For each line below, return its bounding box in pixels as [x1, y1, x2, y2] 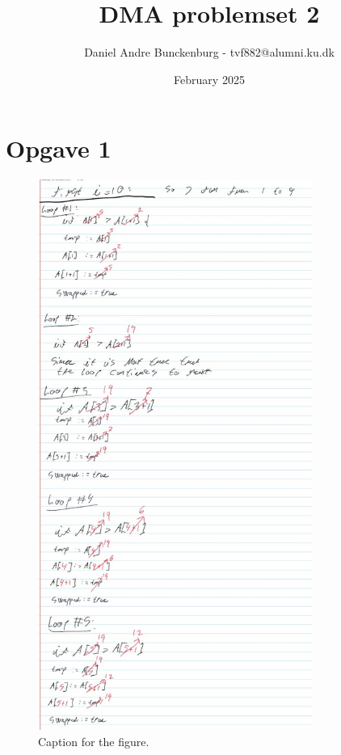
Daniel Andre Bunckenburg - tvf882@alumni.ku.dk [84, 44, 335, 61]
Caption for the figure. [38, 732, 149, 749]
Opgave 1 [6, 132, 112, 165]
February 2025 [174, 70, 245, 87]
